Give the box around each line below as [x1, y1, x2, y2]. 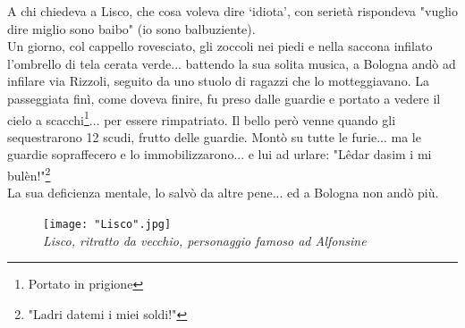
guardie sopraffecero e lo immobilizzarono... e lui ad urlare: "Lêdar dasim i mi [7, 145, 432, 164]
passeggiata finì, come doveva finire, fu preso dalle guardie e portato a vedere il [7, 88, 441, 107]
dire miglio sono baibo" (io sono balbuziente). [7, 19, 256, 38]
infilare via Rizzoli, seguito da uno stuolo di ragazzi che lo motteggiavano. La [7, 71, 429, 90]
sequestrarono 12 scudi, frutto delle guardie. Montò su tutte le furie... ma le [7, 127, 421, 146]
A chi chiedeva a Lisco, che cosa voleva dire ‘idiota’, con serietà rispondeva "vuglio [7, 2, 458, 20]
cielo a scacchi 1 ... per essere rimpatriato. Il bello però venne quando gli [7, 107, 396, 129]
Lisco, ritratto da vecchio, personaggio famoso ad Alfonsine [43, 231, 367, 249]
